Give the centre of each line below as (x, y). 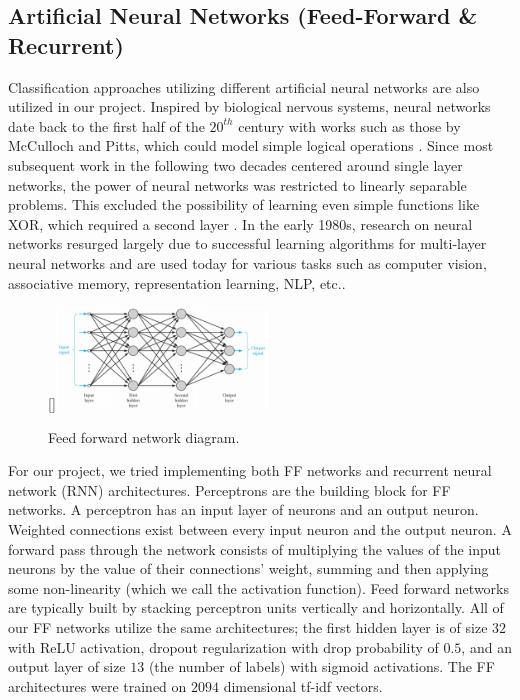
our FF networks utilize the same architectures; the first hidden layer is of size (248, 626)
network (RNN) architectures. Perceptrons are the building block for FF (229, 489)
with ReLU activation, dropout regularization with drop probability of (223, 646)
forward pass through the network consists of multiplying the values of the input (254, 548)
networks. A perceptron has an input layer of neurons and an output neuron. (243, 509)
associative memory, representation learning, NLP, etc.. (177, 282)
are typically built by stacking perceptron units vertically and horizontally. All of (256, 607)
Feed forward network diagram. (144, 436)
